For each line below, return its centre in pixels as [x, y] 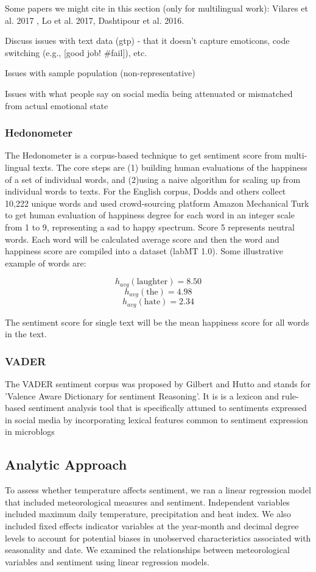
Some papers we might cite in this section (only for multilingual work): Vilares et [156, 8]
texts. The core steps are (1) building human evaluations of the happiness [170, 167]
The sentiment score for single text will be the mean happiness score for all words [157, 322]
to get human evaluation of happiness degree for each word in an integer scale [150, 215]
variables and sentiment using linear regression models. [107, 561]
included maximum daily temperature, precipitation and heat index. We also [148, 514]
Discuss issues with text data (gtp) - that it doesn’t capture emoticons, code [147, 41]
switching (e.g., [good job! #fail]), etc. [76, 52]
